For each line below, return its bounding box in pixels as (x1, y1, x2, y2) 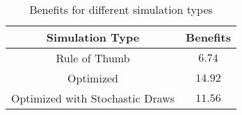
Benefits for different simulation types (29, 1, 213, 17)
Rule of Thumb (56, 50, 130, 66)
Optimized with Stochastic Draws (11, 90, 175, 106)
